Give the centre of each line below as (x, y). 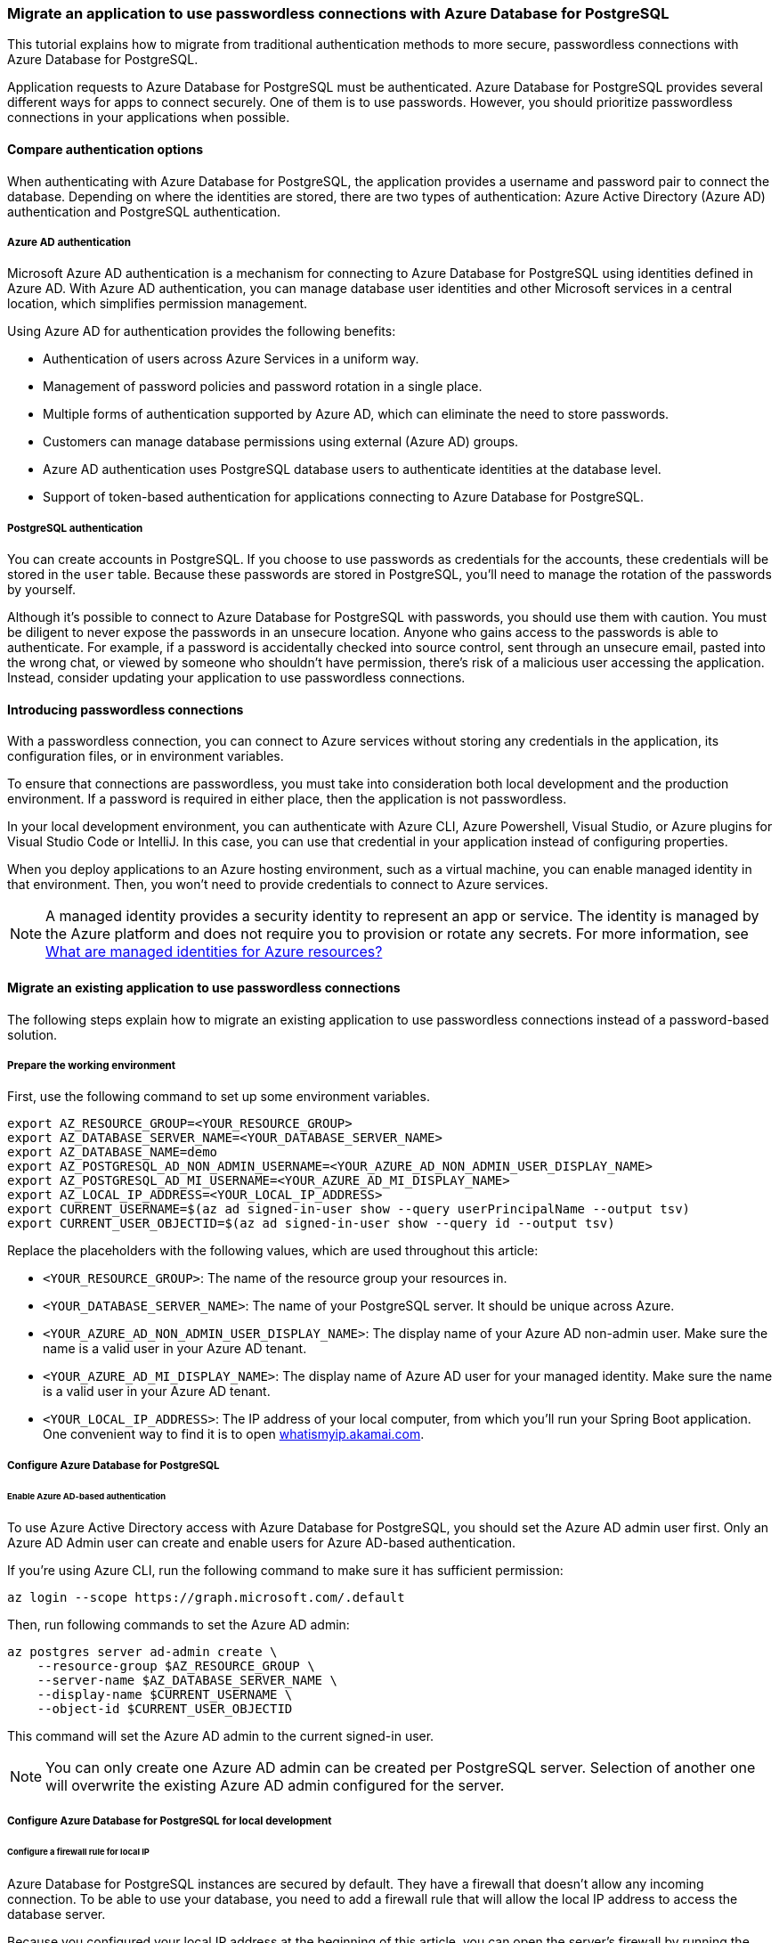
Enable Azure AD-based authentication (86, 1496)
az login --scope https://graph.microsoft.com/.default (206, 1598)
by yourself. (42, 590)
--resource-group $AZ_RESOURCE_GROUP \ (176, 1666)
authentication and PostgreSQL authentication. (144, 211)
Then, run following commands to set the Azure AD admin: (179, 1625)
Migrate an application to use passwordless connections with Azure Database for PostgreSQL (338, 13)
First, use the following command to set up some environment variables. (219, 1097)
